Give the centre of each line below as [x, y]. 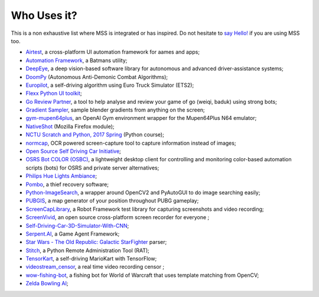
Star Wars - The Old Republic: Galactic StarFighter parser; [96, 242]
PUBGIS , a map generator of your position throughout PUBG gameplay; [112, 201]
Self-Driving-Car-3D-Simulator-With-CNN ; [77, 226]
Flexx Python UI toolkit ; [54, 93]
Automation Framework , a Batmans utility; [77, 60]
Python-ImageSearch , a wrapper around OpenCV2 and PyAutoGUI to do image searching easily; [143, 192]
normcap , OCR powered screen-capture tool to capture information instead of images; [131, 143]
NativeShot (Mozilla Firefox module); [70, 126]
